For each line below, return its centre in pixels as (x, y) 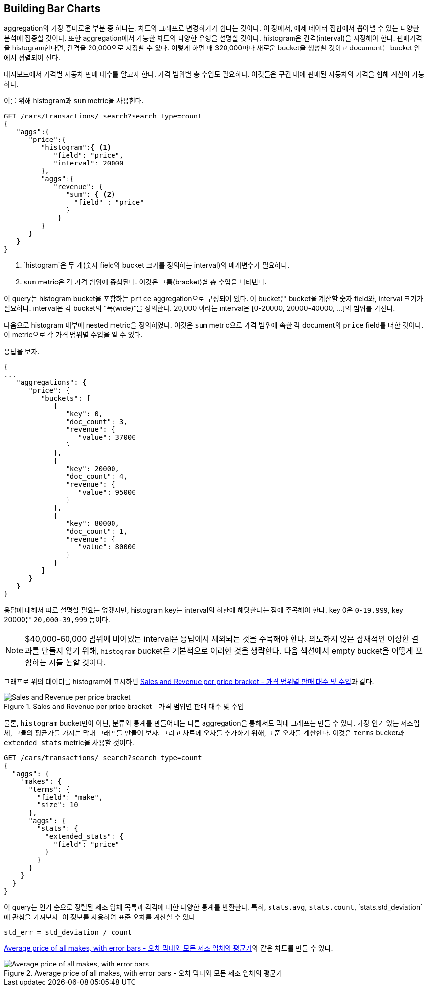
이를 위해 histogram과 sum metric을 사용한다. (74, 101)
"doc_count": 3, (97, 422)
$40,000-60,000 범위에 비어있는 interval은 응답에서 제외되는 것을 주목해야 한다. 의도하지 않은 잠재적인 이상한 (217, 639)
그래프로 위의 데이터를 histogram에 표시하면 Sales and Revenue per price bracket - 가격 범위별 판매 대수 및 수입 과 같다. (189, 682)
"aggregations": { (51, 383)
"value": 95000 (107, 492)
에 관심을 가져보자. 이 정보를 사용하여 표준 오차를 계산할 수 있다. (101, 917)
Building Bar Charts (52, 9)
